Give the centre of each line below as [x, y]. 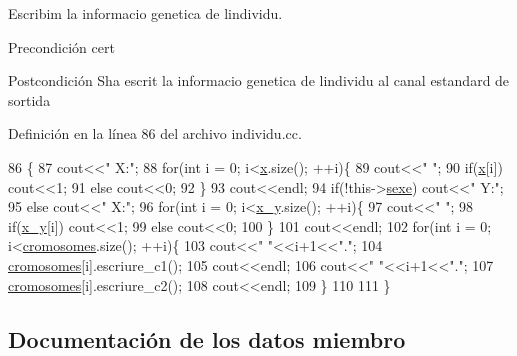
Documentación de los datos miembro [207, 338]
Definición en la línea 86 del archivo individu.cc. [155, 133]
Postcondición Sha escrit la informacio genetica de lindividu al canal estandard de [259, 80]
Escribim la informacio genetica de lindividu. [145, 13]
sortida [29, 99]
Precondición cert [61, 46]
